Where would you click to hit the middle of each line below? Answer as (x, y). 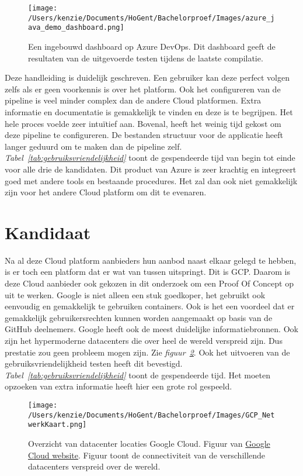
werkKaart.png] (58, 425)
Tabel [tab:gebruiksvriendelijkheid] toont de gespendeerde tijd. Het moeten (138, 375)
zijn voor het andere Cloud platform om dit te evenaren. (106, 192)
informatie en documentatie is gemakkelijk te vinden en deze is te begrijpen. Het (149, 111)
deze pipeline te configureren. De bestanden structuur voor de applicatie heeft (144, 135)
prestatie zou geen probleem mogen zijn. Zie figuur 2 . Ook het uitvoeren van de (147, 352)
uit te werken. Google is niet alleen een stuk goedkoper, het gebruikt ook (135, 294)
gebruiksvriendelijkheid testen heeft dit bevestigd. (94, 363)
